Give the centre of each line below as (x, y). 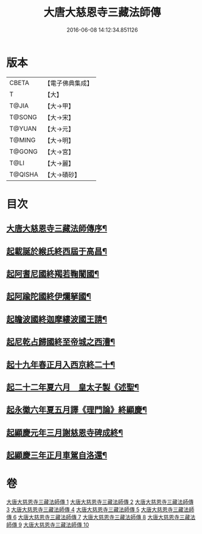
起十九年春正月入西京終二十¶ (61, 364)
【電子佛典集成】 (68, 83)
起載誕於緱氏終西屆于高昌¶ (57, 251)
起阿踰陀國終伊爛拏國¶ (49, 297)
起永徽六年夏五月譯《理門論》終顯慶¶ (77, 410)
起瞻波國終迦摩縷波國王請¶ (57, 319)
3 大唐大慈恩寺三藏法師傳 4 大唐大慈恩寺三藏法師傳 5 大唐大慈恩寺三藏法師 (100, 510)
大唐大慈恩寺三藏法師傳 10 (56, 525)
